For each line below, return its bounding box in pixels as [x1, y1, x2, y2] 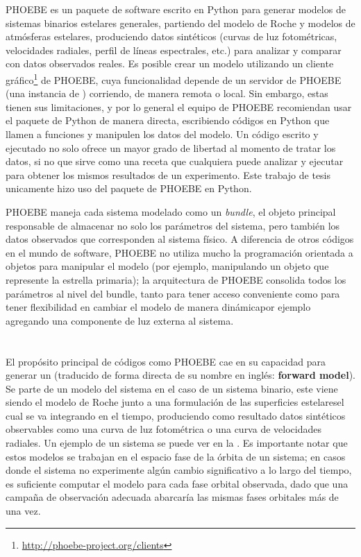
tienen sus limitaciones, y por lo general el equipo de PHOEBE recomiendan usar [6, 99, 352, 114]
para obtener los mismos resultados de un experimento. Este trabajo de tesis [6, 167, 331, 182]
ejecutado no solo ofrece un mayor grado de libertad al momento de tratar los [6, 140, 336, 155]
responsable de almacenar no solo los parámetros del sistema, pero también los [6, 218, 340, 232]
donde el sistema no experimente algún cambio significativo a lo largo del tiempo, [6, 463, 352, 477]
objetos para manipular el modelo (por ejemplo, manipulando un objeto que [6, 259, 329, 273]
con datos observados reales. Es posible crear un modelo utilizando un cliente [6, 56, 334, 71]
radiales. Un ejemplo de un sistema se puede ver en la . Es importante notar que [6, 436, 348, 450]
